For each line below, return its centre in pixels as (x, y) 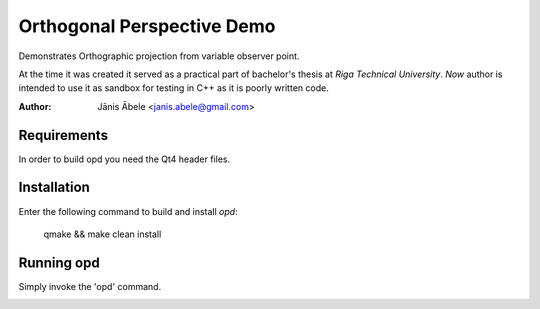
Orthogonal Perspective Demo (147, 26)
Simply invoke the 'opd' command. (90, 286)
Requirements (63, 135)
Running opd (59, 262)
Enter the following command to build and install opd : (128, 211)
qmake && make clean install (102, 234)
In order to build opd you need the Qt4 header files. (124, 159)
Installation (54, 187)
